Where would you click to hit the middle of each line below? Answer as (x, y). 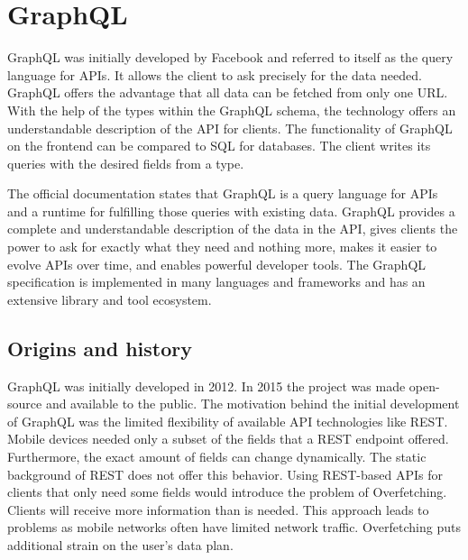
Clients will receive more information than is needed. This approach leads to (218, 509)
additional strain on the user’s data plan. (120, 544)
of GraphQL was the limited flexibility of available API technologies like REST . (228, 421)
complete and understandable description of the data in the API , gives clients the (233, 229)
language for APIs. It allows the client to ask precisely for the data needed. (215, 74)
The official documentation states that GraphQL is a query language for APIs (223, 193)
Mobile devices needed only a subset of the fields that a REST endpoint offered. (228, 439)
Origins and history (100, 348)
